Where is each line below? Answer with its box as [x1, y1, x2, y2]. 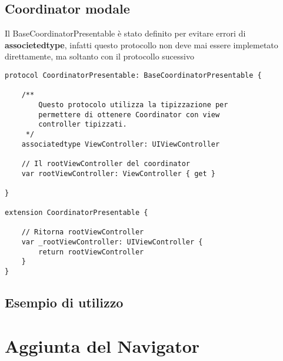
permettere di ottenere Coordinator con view [38, 110, 220, 119]
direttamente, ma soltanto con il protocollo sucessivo [5, 50, 194, 62]
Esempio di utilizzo [5, 293, 124, 312]
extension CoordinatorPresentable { [5, 208, 148, 217]
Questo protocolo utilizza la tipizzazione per [38, 100, 228, 109]
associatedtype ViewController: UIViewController [21, 140, 220, 148]
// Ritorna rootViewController [21, 228, 144, 237]
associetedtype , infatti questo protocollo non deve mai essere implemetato [5, 38, 278, 51]
